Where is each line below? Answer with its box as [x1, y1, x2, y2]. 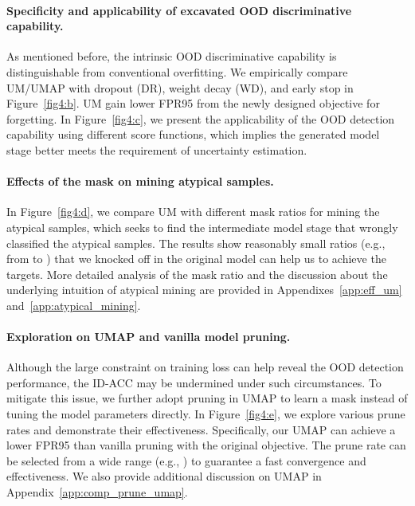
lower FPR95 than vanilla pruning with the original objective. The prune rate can [6, 437, 406, 453]
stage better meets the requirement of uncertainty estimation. [6, 141, 307, 158]
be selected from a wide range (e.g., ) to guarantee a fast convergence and [6, 452, 366, 469]
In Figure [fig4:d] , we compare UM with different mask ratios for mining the [6, 203, 380, 220]
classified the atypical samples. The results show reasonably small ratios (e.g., [6, 234, 386, 251]
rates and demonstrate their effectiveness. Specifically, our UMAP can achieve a [6, 421, 396, 437]
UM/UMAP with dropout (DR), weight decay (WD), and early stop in [6, 79, 354, 96]
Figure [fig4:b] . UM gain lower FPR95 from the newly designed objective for [6, 95, 380, 112]
